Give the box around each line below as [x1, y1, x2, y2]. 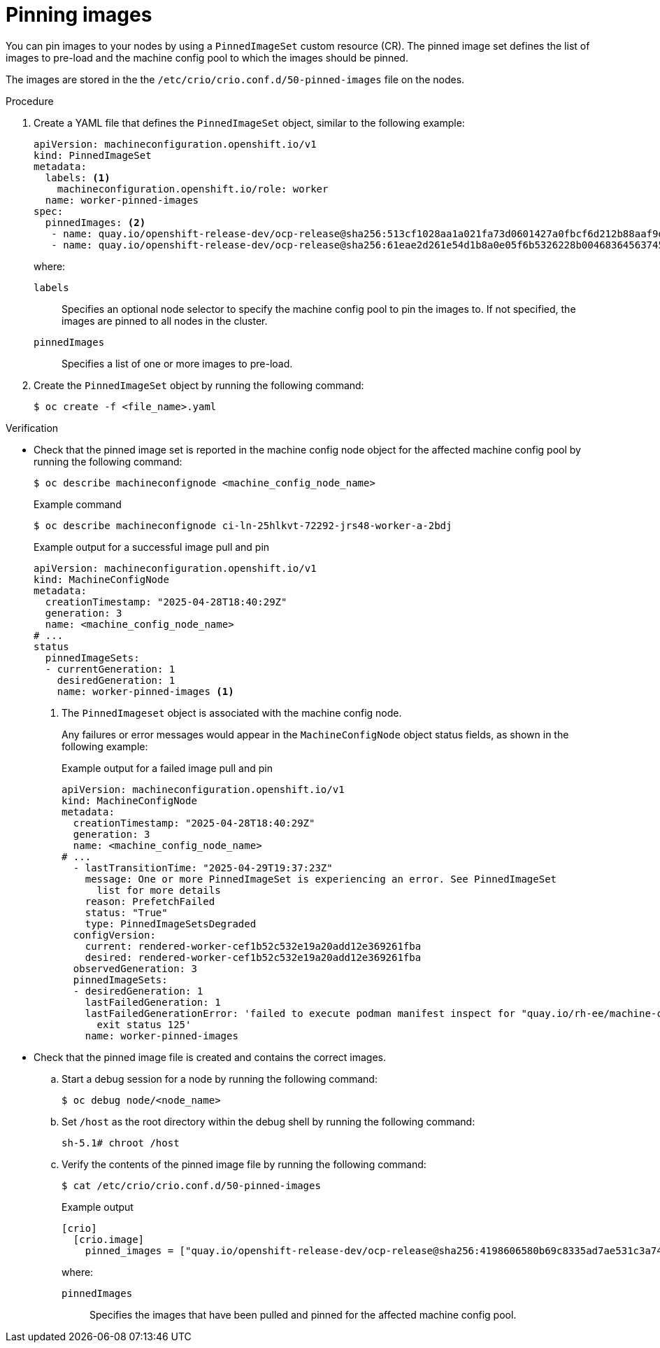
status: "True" [85, 906, 168, 918]
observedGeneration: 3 [73, 962, 197, 974]
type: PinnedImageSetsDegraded [85, 918, 257, 929]
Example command [34, 498, 122, 510]
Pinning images [6, 3, 152, 27]
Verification [6, 421, 59, 434]
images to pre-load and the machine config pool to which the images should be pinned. [6, 51, 408, 64]
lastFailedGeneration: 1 [85, 996, 221, 1008]
